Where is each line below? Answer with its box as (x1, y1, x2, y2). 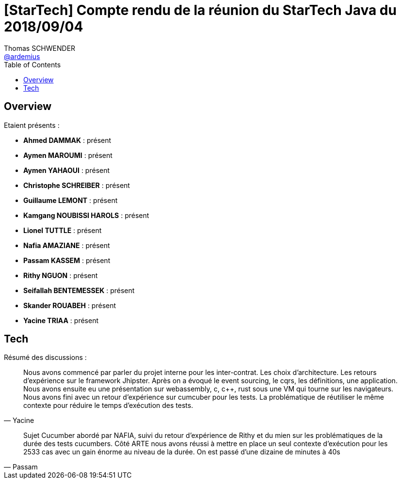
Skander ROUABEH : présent (23, 301, 116, 310)
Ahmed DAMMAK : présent (23, 136, 112, 144)
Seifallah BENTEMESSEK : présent (23, 286, 135, 295)
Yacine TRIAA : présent (23, 316, 99, 325)
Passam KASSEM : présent (23, 256, 111, 265)
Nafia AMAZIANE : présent (23, 241, 110, 249)
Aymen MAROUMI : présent (23, 151, 112, 159)
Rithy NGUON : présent (23, 271, 98, 280)
